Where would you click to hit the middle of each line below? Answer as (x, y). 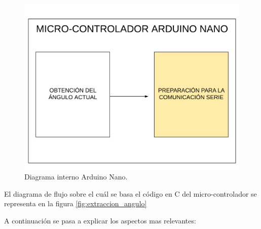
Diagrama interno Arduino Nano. (76, 177)
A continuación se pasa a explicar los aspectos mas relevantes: (100, 220)
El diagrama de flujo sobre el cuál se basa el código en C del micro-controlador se (130, 193)
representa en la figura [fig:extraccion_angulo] (76, 203)
